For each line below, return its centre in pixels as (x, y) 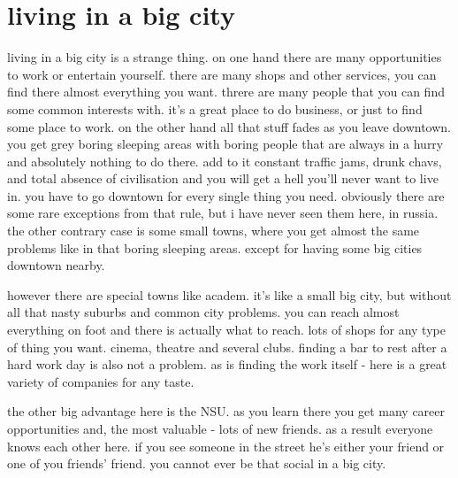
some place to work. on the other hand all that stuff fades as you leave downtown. (229, 126)
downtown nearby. (56, 265)
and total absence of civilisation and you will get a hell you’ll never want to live (223, 178)
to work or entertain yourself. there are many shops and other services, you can (222, 74)
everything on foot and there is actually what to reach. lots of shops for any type (226, 330)
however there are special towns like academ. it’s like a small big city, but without (229, 294)
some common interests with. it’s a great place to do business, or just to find (215, 108)
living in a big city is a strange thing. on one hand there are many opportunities (225, 57)
